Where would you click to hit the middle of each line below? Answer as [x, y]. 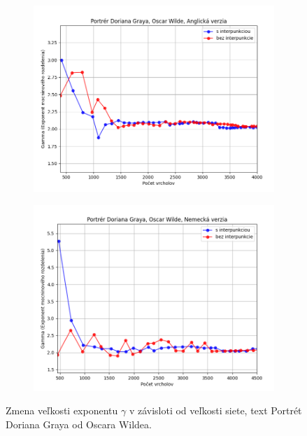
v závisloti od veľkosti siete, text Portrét [215, 410]
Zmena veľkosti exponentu [62, 410]
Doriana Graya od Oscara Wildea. [79, 424]
